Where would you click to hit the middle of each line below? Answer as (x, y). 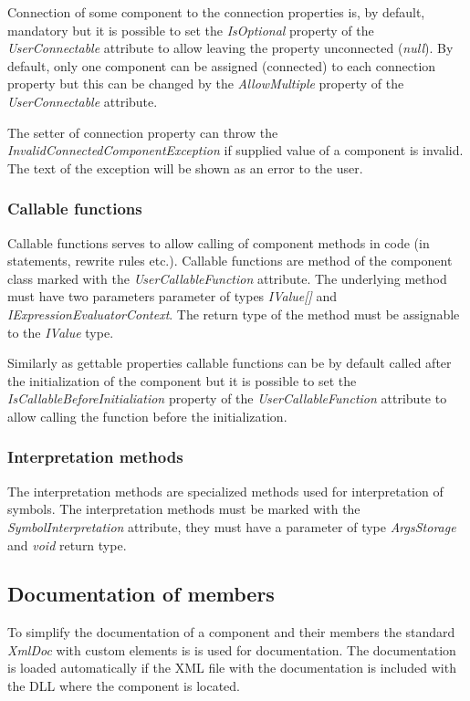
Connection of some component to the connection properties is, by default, (216, 12)
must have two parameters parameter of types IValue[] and (172, 296)
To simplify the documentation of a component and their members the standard (231, 632)
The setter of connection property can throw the (143, 132)
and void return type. (67, 544)
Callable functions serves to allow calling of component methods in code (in (219, 242)
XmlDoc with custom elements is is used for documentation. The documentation (232, 649)
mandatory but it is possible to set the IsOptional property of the (191, 30)
